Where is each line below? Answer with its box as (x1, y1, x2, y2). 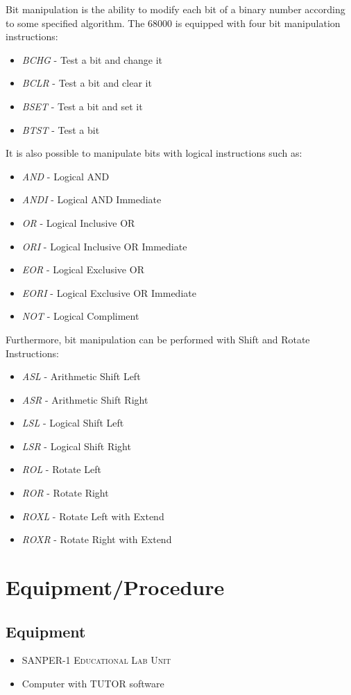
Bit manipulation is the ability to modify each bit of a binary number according (6, 2, 345, 16)
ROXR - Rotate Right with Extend (22, 532, 172, 547)
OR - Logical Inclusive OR (22, 215, 135, 230)
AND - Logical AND (22, 169, 110, 183)
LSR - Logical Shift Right (22, 438, 131, 453)
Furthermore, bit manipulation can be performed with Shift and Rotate (6, 332, 310, 346)
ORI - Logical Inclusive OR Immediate (22, 239, 187, 253)
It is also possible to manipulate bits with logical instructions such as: (6, 146, 302, 160)
